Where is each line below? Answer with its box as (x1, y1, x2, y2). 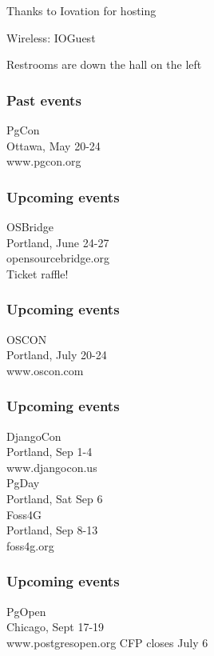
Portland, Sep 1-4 (6, 443, 93, 460)
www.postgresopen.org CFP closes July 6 (6, 634, 208, 650)
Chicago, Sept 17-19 (6, 618, 105, 635)
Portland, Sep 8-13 (6, 522, 98, 538)
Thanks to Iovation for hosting (6, 2, 157, 18)
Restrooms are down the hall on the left (6, 56, 202, 73)
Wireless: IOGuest (6, 29, 96, 46)
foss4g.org (6, 537, 54, 554)
